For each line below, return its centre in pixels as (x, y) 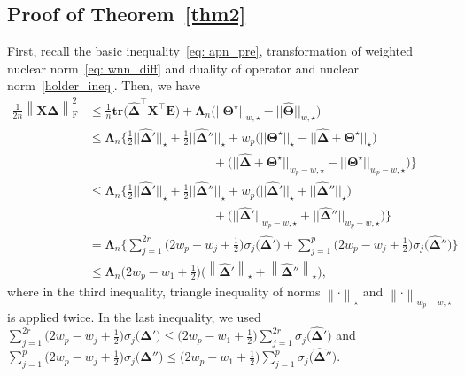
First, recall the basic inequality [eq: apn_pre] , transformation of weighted (210, 51)
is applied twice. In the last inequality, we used (134, 317)
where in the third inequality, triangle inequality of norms (164, 292)
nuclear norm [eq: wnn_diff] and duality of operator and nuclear (183, 68)
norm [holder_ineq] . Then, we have (104, 85)
